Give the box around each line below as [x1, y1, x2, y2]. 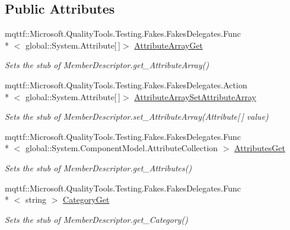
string [25, 193, 47, 206]
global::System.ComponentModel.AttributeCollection [25, 142, 218, 154]
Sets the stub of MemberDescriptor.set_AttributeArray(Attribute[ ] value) [5, 110, 269, 123]
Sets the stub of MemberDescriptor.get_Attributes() [5, 161, 192, 174]
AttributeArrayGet [134, 39, 203, 51]
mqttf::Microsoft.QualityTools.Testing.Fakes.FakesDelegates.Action [5, 78, 247, 91]
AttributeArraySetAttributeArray [134, 90, 256, 103]
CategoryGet [63, 193, 110, 206]
